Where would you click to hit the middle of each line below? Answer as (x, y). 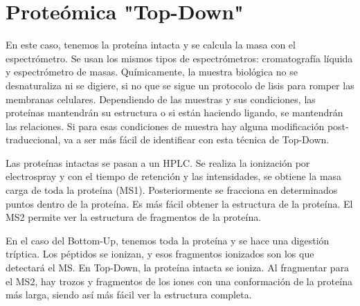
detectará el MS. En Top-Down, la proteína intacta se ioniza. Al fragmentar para (178, 268)
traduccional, (33, 139)
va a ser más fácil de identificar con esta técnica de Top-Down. (197, 139)
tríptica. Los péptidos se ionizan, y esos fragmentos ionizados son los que (160, 254)
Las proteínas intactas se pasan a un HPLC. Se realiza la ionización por (158, 162)
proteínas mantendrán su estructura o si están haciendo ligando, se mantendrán (174, 112)
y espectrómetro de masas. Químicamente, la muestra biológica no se (152, 72)
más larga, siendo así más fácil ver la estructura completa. (129, 295)
